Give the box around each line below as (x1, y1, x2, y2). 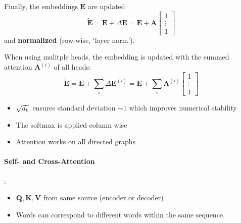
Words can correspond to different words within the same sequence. (16, 209, 225, 219)
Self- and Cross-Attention (4, 156, 95, 166)
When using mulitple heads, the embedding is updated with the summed (4, 51, 229, 62)
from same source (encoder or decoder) (43, 192, 164, 203)
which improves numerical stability (129, 102, 237, 113)
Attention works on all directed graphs (16, 136, 136, 147)
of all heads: (54, 62, 91, 72)
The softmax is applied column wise (16, 119, 127, 130)
